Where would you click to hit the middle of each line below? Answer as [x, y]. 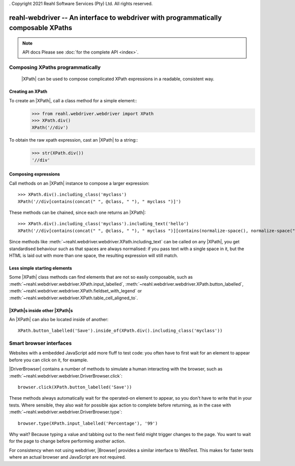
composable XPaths [41, 28]
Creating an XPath [28, 91]
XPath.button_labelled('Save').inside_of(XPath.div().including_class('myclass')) [120, 331]
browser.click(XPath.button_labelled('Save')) [75, 387]
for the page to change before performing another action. [67, 441]
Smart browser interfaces [41, 343]
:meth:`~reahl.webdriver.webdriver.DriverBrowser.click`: [66, 376]
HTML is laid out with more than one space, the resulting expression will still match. [93, 255]
